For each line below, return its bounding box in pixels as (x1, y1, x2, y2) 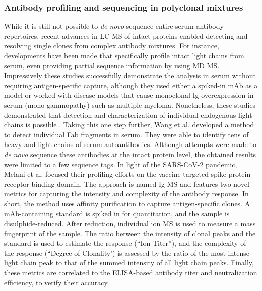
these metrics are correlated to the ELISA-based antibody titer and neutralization (4, 267, 257, 278)
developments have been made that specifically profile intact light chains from (4, 50, 244, 60)
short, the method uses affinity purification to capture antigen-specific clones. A (4, 198, 250, 208)
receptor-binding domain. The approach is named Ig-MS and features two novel (4, 178, 249, 189)
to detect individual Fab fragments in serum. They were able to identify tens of (4, 129, 249, 139)
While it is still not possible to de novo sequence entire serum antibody (4, 21, 224, 31)
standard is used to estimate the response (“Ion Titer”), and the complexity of (4, 238, 246, 248)
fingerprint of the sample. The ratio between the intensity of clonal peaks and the (4, 228, 256, 238)
